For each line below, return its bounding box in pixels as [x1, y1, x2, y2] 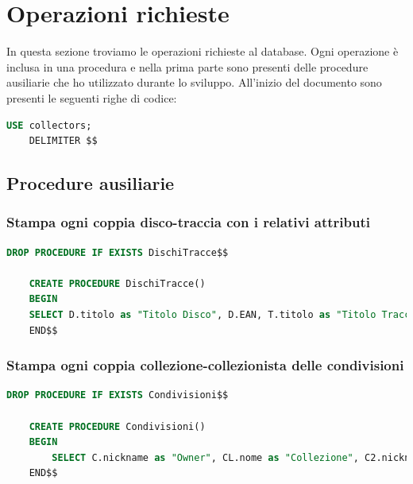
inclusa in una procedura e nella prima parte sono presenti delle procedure [6, 58, 369, 75]
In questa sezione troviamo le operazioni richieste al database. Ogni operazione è [6, 43, 399, 60]
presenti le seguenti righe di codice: [6, 89, 177, 106]
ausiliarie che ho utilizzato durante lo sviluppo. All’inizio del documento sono [6, 74, 382, 91]
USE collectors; [6, 119, 92, 131]
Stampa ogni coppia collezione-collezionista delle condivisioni [6, 355, 404, 375]
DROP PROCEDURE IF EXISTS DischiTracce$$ [6, 246, 229, 258]
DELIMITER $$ [29, 135, 98, 147]
